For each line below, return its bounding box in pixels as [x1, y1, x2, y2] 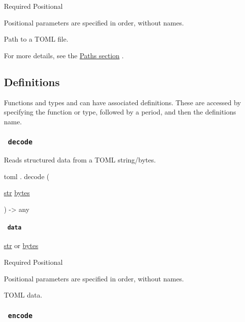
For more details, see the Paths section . [4, 50, 124, 60]
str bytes [4, 187, 30, 198]
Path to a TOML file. [4, 34, 68, 44]
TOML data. [4, 290, 42, 300]
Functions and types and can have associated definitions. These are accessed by [4, 97, 241, 107]
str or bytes [4, 240, 39, 251]
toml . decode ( [4, 171, 49, 181]
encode [8, 311, 33, 320]
